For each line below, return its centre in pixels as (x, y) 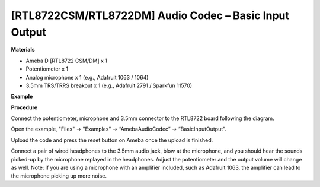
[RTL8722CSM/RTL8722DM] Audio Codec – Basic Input (150, 15)
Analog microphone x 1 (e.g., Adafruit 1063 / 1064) (87, 77)
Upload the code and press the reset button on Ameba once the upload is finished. (112, 140)
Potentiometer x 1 (47, 69)
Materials (23, 50)
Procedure (24, 107)
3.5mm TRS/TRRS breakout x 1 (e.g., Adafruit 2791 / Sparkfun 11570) (109, 85)
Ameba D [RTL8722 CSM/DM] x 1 (67, 61)
